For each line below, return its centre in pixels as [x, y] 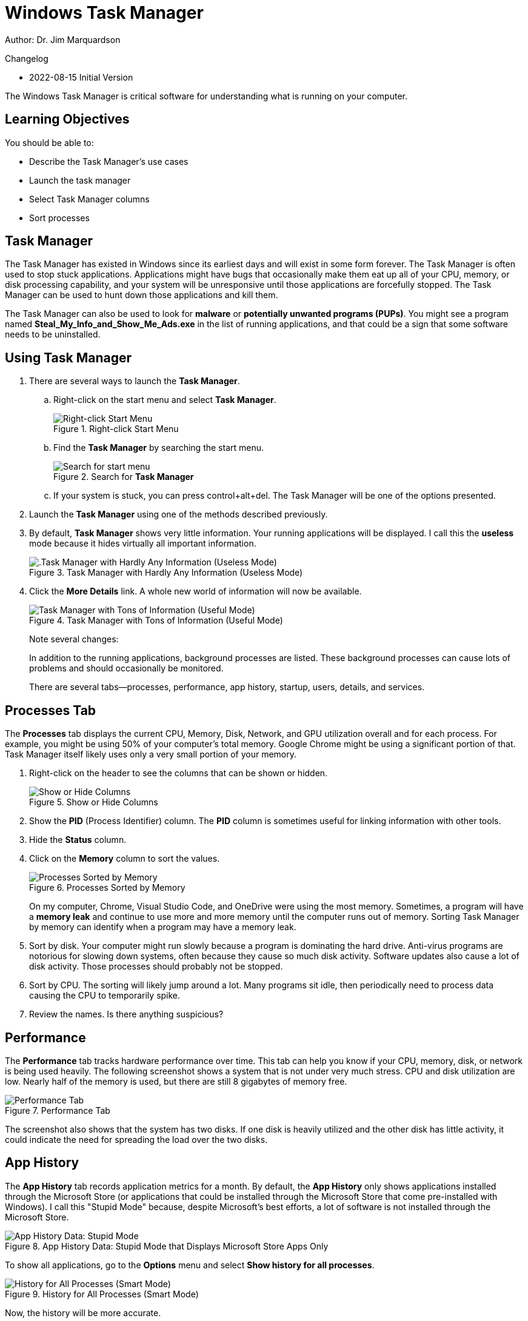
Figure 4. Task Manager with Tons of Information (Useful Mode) [156, 621]
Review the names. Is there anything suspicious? [126, 1014]
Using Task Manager [69, 358]
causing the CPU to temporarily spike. [105, 996]
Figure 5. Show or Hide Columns [94, 802]
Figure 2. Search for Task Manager [124, 477]
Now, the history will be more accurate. [83, 1313]
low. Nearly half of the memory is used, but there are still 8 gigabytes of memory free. [176, 1081]
